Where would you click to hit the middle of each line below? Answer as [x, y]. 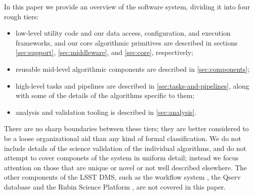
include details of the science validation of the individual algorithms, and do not [125, 148]
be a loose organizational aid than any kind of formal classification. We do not [123, 138]
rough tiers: [21, 16]
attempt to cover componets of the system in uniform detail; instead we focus [121, 158]
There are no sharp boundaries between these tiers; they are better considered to [127, 128]
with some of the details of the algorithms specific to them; [105, 95]
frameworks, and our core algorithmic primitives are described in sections [127, 42]
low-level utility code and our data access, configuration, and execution [123, 33]
